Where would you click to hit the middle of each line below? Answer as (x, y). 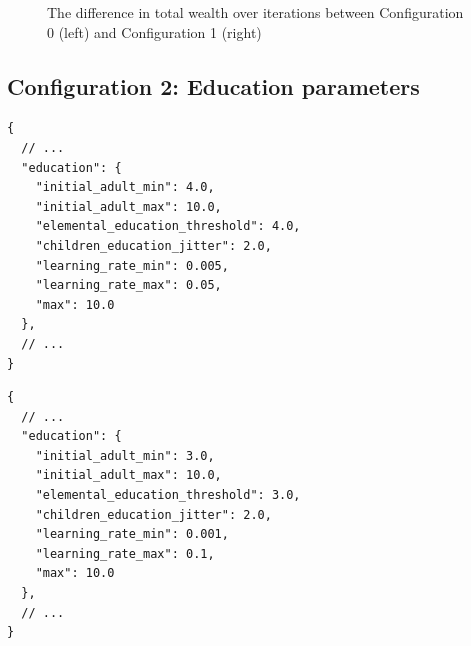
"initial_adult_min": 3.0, (125, 455)
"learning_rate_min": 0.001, (132, 534)
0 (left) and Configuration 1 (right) (154, 31)
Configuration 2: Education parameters (213, 85)
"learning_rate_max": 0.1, (125, 553)
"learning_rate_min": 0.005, (132, 265)
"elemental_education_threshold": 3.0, (168, 495)
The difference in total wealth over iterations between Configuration (255, 12)
